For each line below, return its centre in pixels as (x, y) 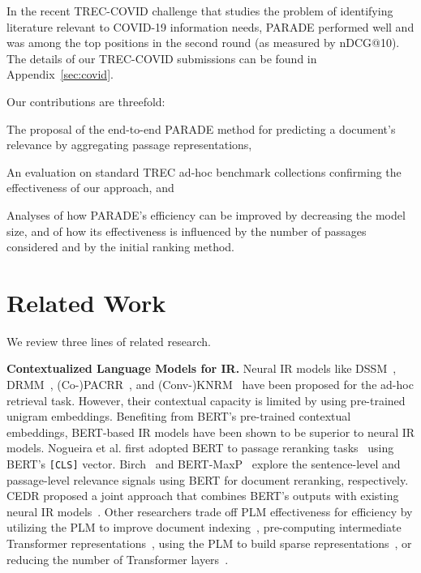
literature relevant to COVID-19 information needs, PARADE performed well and (210, 26)
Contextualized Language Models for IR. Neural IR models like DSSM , (202, 368)
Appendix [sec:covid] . (60, 74)
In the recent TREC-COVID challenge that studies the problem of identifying (200, 11)
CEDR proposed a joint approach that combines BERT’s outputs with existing (203, 496)
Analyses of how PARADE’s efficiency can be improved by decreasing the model (206, 214)
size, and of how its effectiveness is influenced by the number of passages (187, 231)
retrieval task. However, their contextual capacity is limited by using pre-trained (206, 400)
